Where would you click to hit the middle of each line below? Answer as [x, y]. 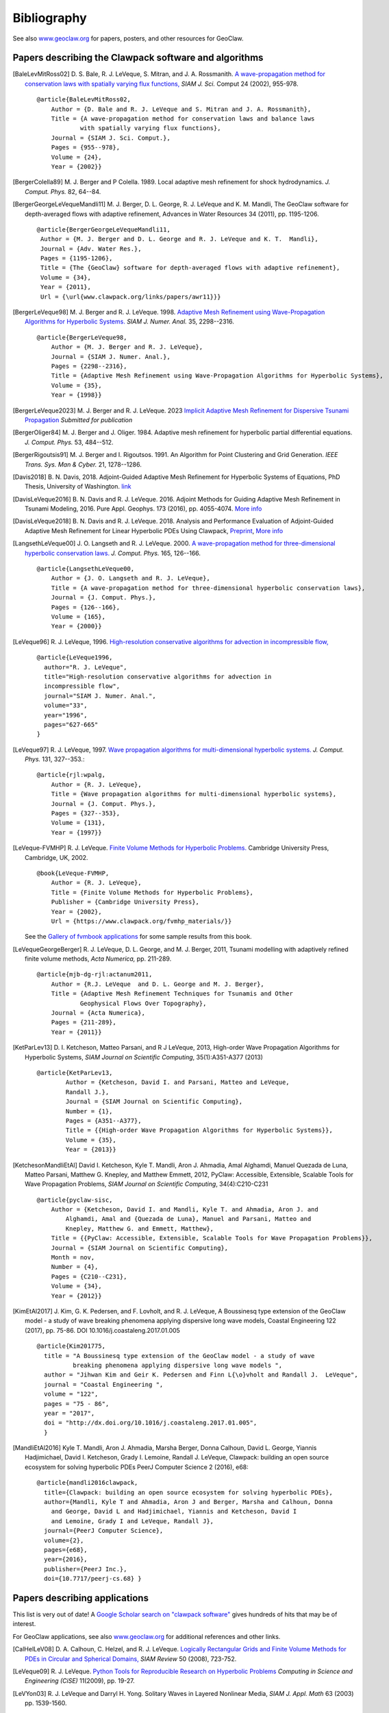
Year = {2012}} [76, 1296]
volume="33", [66, 705]
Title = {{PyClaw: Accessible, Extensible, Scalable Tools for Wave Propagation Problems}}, [212, 1238]
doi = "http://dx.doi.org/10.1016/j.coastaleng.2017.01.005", [150, 1423]
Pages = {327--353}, [85, 813]
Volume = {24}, [76, 157]
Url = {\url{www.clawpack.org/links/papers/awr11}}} [130, 297]
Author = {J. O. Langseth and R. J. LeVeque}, [130, 578]
